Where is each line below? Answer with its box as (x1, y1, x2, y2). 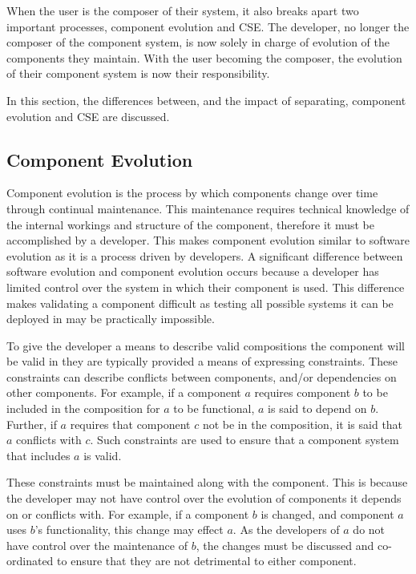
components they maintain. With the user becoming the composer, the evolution (6, 49, 402, 66)
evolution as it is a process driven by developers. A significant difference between (6, 247, 403, 264)
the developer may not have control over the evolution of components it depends (6, 490, 402, 507)
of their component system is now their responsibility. (6, 65, 270, 82)
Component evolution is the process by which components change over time (6, 184, 378, 201)
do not (353, 521, 386, 538)
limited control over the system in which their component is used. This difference (6, 278, 405, 295)
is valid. (83, 447, 122, 463)
